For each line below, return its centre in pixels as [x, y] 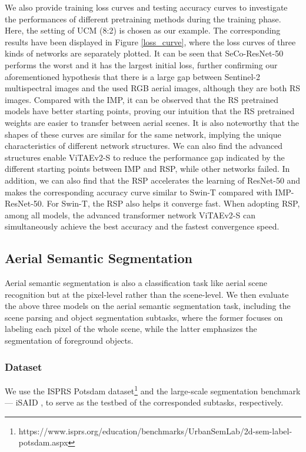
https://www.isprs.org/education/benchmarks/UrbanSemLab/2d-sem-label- [155, 431]
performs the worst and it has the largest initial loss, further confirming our [141, 64]
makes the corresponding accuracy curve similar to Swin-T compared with [139, 192]
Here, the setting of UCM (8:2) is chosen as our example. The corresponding [143, 30]
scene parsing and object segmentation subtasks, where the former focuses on [144, 317]
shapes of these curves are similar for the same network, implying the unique [143, 134]
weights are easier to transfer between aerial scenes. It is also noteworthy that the [152, 122]
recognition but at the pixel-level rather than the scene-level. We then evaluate [147, 294]
